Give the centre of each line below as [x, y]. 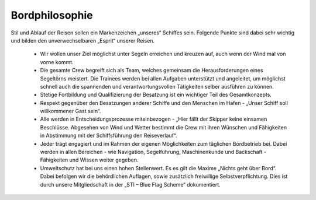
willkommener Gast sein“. [71, 111]
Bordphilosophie [52, 15]
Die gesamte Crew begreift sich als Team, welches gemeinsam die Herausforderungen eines [152, 71]
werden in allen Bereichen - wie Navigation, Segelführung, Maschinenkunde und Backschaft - [153, 152]
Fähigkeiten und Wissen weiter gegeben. [89, 160]
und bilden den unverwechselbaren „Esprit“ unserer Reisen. [83, 40]
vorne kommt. [57, 62]
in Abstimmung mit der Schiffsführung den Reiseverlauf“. [109, 136]
